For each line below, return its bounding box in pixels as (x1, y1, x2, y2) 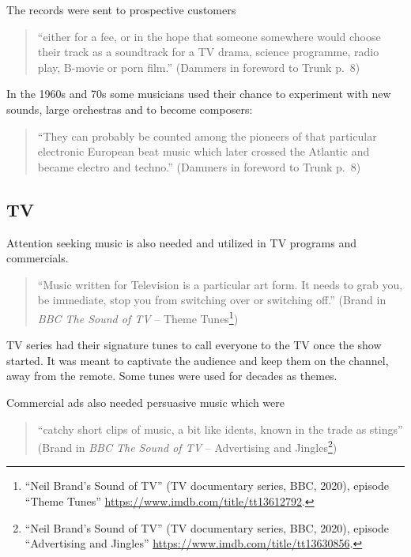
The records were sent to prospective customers (6, 2, 236, 17)
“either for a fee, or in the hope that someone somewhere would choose (37, 28, 381, 44)
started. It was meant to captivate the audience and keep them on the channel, (6, 352, 389, 368)
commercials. (6, 250, 69, 266)
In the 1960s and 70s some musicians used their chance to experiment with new (6, 85, 391, 102)
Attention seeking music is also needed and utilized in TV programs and (6, 234, 357, 250)
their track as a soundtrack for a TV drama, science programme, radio (37, 43, 379, 60)
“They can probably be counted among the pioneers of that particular (37, 127, 377, 144)
